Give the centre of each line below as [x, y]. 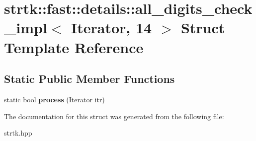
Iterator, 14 [111, 28]
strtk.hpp [18, 133]
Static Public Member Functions [89, 79]
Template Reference [74, 47]
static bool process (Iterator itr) [54, 99]
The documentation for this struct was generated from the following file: [114, 116]
